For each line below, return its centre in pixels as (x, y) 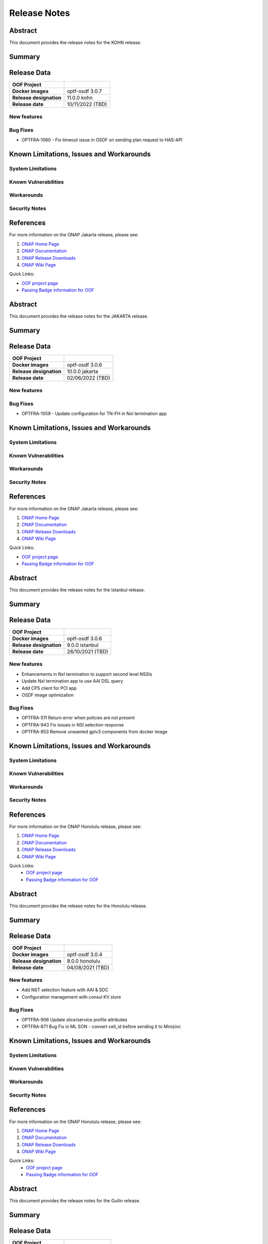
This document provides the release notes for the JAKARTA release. (79, 316)
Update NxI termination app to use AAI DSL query (72, 681)
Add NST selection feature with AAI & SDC (65, 990)
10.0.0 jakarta (82, 372)
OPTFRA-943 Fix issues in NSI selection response (73, 725)
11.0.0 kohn (80, 98)
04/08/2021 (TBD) (88, 967)
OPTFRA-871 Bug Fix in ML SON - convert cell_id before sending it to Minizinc (101, 1027)
